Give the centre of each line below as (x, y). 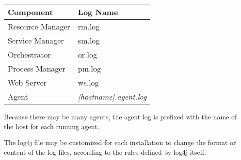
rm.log (89, 26)
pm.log (89, 68)
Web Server (27, 82)
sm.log (89, 40)
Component (31, 12)
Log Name (98, 12)
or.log (88, 54)
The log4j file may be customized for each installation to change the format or (120, 142)
